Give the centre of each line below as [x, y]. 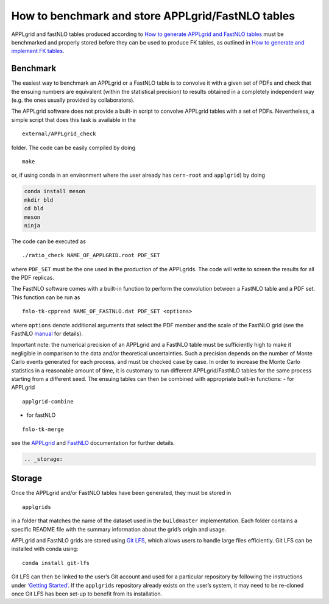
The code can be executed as [49, 241]
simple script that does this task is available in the [74, 119]
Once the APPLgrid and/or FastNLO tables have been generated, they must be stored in [121, 493]
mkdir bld [39, 200]
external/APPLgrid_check [59, 134]
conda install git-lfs [56, 563]
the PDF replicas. [33, 278]
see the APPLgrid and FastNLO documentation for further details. [93, 442]
